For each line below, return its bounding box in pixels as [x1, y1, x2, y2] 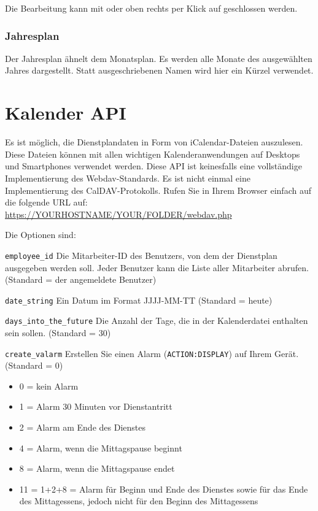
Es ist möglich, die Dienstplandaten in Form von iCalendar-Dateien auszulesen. [5, 136, 303, 148]
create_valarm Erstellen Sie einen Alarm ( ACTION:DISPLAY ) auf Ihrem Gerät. [5, 347, 299, 359]
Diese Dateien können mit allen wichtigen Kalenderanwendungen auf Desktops [5, 147, 300, 160]
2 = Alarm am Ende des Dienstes [19, 421, 145, 434]
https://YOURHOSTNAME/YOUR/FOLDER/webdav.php [5, 207, 232, 220]
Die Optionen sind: [5, 228, 76, 241]
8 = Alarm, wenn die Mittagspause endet [19, 462, 175, 475]
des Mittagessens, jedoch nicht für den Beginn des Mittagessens [19, 494, 258, 507]
